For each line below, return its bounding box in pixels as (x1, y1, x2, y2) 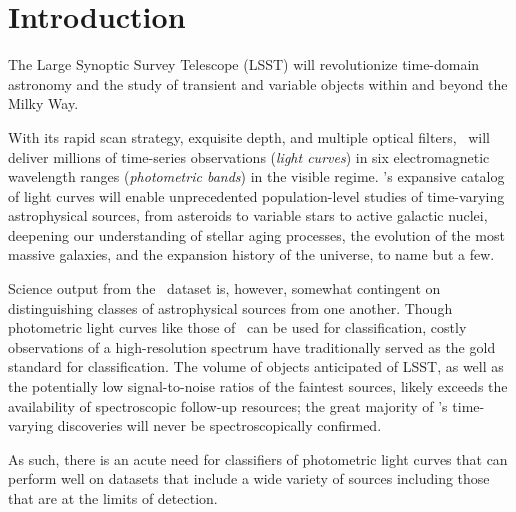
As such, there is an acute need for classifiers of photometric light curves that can (8, 448, 508, 469)
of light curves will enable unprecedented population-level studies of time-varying (8, 185, 505, 206)
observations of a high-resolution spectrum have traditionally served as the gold (8, 336, 496, 357)
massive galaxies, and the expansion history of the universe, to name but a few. (8, 244, 495, 265)
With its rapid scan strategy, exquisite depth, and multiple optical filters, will (8, 126, 490, 147)
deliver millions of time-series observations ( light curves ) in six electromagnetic (8, 146, 490, 167)
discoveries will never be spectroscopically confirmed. (57, 415, 382, 436)
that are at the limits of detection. (8, 488, 218, 508)
